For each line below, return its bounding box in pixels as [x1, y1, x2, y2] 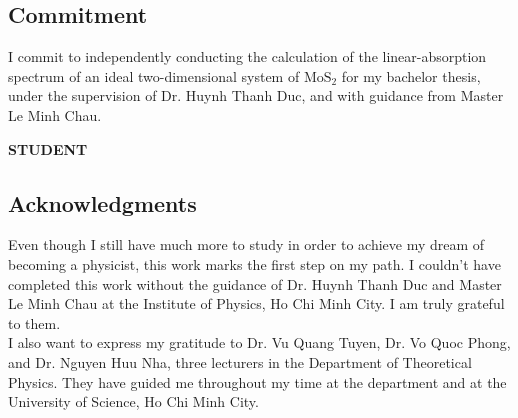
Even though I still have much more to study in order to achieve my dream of [8, 234, 485, 255]
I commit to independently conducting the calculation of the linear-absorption [8, 46, 487, 67]
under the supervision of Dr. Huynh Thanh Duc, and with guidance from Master [8, 85, 504, 106]
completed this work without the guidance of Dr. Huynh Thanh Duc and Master [8, 273, 502, 294]
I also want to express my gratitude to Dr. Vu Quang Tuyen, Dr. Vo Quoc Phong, [8, 332, 511, 353]
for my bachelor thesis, [341, 65, 481, 86]
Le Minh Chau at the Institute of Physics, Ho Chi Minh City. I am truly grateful [8, 293, 505, 314]
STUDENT [8, 138, 88, 159]
